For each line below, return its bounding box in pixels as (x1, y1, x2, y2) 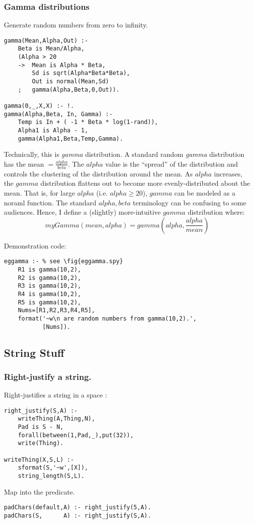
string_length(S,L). (18, 473, 85, 480)
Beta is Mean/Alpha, (18, 45, 85, 52)
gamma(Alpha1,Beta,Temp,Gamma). (18, 135, 123, 142)
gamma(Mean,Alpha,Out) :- (4, 37, 88, 44)
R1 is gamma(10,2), (18, 266, 81, 273)
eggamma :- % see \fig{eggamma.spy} (4, 258, 123, 265)
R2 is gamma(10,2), (18, 274, 81, 281)
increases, (214, 168, 243, 178)
